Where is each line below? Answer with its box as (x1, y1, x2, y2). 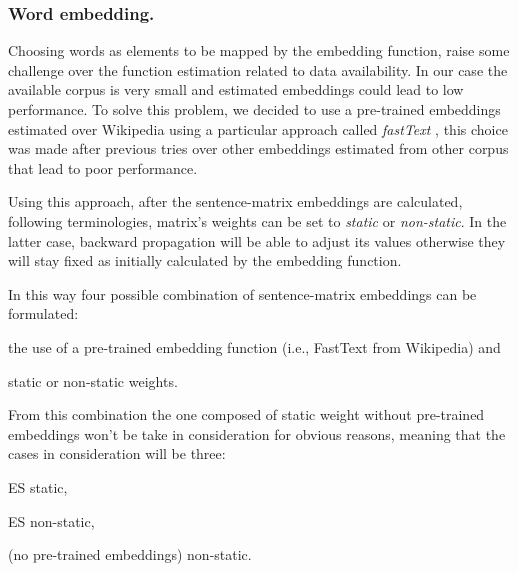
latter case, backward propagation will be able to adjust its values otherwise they (8, 230, 506, 251)
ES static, (8, 476, 68, 497)
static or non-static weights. (8, 370, 178, 391)
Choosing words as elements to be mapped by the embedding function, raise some (8, 40, 510, 61)
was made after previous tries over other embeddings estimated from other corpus (8, 138, 509, 159)
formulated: (8, 303, 79, 324)
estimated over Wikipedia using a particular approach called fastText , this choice (8, 118, 508, 139)
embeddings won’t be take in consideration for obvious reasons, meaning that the (8, 423, 506, 444)
